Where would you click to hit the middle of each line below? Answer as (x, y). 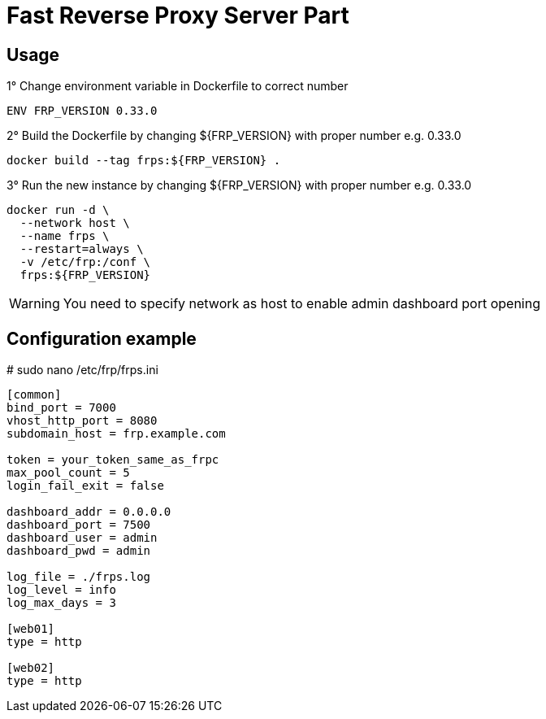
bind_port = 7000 (61, 408)
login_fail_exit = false (85, 486)
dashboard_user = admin (82, 538)
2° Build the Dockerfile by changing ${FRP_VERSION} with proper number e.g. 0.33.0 (234, 136)
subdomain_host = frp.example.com (116, 434)
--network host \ (75, 223)
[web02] (31, 668)
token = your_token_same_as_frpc (113, 460)
